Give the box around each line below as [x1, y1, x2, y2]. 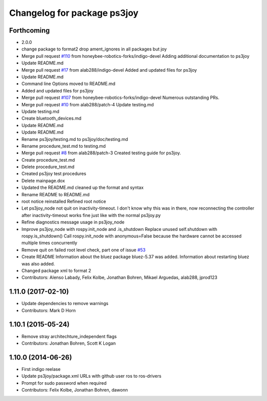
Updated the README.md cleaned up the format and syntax [21, 184, 144, 190]
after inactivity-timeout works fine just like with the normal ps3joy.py [21, 212, 161, 218]
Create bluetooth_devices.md [21, 115, 82, 121]
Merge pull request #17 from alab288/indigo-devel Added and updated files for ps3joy [21, 67, 197, 73]
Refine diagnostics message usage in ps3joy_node [21, 219, 125, 225]
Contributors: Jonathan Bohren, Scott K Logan [21, 340, 116, 346]
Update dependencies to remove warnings [21, 301, 109, 307]
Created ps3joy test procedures [21, 171, 87, 177]
